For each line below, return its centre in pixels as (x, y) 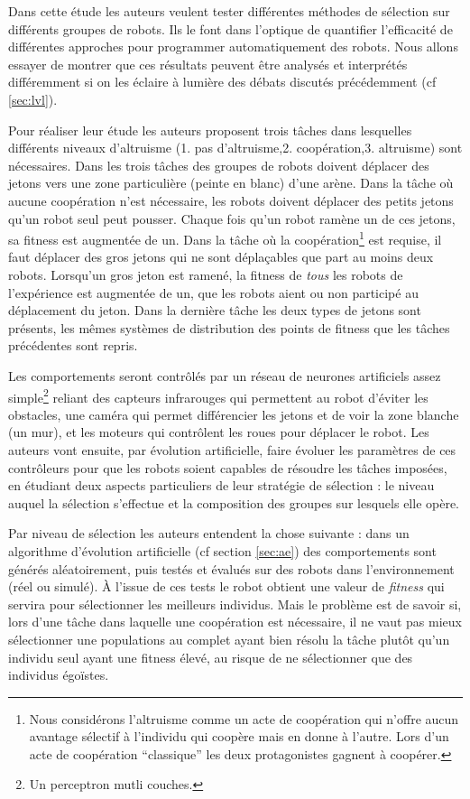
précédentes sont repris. (73, 345)
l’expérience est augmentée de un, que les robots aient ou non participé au (213, 292)
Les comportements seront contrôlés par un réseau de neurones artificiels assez (225, 375)
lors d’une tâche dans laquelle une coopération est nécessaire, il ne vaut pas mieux (235, 622)
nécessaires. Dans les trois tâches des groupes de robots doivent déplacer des (219, 165)
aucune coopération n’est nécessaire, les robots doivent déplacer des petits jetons (231, 200)
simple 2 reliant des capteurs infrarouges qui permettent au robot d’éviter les (218, 395)
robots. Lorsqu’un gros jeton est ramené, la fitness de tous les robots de (206, 274)
